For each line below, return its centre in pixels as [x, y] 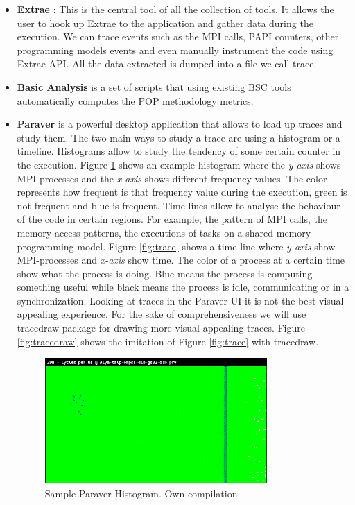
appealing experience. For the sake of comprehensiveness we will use [162, 314]
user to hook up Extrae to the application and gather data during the [165, 23]
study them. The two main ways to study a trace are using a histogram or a [179, 137]
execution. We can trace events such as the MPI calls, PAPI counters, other [178, 36]
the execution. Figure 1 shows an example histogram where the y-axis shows [179, 164]
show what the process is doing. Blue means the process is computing [165, 273]
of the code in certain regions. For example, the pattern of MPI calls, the [172, 219]
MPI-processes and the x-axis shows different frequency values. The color [172, 178]
